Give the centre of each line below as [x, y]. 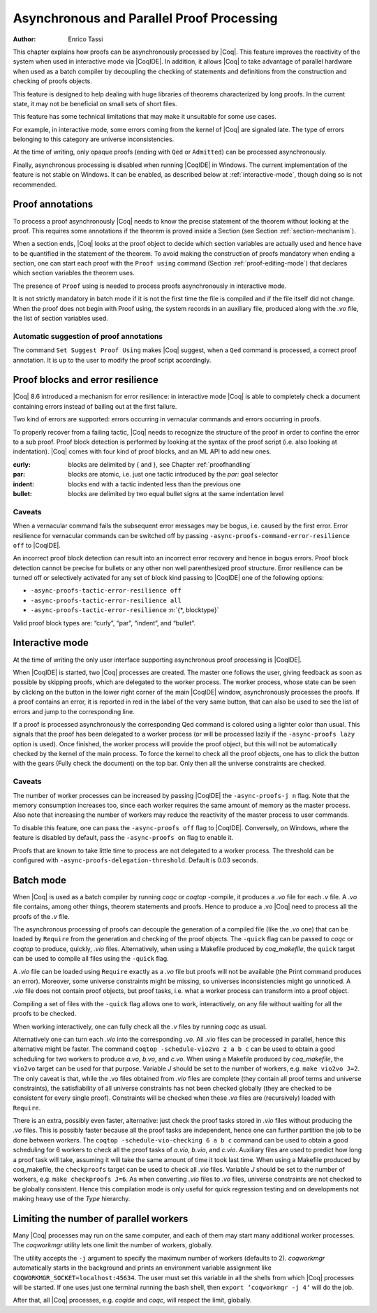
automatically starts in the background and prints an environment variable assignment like [142, 1268]
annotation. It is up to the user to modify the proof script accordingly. [112, 360]
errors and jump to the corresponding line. [74, 711]
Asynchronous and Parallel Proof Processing [146, 18]
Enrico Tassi [86, 39]
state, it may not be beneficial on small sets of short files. [95, 103]
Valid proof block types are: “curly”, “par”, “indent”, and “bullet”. [104, 623]
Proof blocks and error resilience [86, 380]
